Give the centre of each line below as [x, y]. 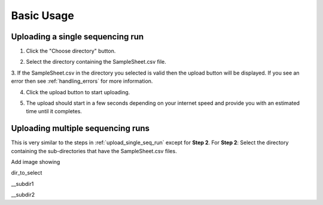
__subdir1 [22, 184]
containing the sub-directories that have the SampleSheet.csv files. [94, 151]
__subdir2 [23, 195]
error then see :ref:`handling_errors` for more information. [82, 81]
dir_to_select [27, 173]
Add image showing [36, 162]
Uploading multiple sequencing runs [80, 128]
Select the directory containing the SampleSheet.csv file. [96, 62]
